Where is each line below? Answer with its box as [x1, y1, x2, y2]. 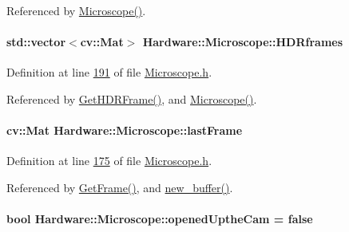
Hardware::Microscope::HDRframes [142, 33, 343, 50]
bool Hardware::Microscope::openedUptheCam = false [6, 210, 313, 227]
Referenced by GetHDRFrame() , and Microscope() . [6, 90, 257, 107]
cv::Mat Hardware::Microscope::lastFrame [6, 122, 243, 139]
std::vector [6, 33, 66, 50]
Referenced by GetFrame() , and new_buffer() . [6, 179, 233, 195]
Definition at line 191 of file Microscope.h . [6, 64, 212, 81]
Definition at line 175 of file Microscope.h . [6, 152, 212, 169]
